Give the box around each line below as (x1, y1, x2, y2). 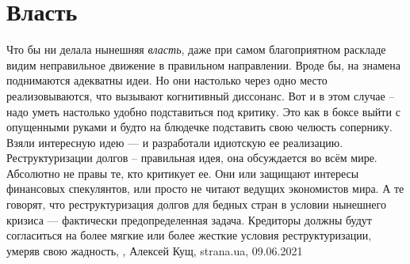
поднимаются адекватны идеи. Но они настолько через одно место (6, 72, 328, 89)
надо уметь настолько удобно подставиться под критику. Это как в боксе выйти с (6, 103, 400, 119)
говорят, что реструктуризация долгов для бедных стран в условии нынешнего (6, 196, 386, 213)
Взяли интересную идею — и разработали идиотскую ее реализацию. (6, 134, 343, 150)
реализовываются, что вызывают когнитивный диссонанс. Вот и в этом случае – (6, 87, 395, 104)
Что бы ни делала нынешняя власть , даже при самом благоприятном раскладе (6, 41, 386, 58)
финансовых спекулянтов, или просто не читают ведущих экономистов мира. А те (6, 180, 404, 197)
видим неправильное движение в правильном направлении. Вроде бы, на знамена (6, 56, 400, 73)
